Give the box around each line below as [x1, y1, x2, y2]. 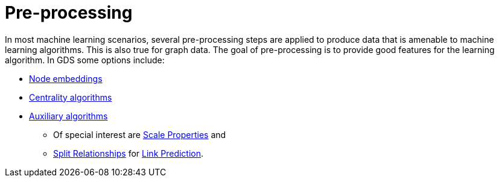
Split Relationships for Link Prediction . [53, 148, 204, 158]
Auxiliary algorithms [29, 110, 108, 121]
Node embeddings [29, 73, 103, 84]
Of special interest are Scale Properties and [53, 129, 226, 140]
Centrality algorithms [29, 92, 112, 102]
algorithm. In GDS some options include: [5, 54, 165, 65]
